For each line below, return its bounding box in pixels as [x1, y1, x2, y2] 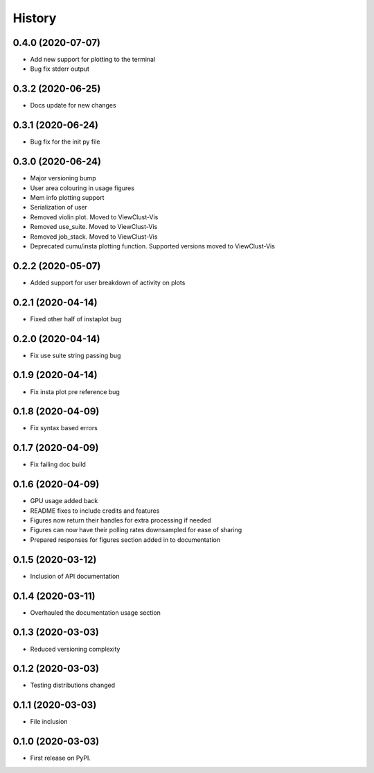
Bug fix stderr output [30, 65, 90, 73]
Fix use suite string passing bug [30, 351, 121, 359]
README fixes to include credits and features [30, 507, 160, 515]
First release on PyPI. [30, 754, 91, 763]
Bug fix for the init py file [30, 137, 100, 146]
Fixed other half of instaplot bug [30, 314, 122, 323]
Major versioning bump [30, 174, 96, 182]
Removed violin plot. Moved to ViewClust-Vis [30, 212, 159, 221]
